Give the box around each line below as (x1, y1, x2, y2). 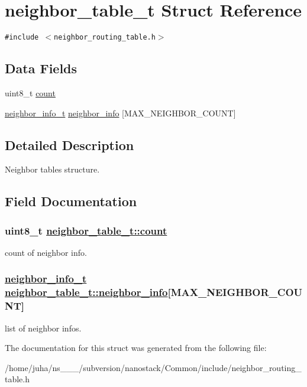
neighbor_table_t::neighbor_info (5, 285, 168, 300)
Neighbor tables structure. (5, 163, 100, 175)
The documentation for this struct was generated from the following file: (5, 342, 267, 354)
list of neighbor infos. (5, 321, 82, 334)
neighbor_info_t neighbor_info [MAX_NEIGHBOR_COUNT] (5, 106, 236, 119)
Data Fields (5, 59, 77, 77)
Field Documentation (5, 192, 137, 210)
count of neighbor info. (5, 246, 87, 258)
